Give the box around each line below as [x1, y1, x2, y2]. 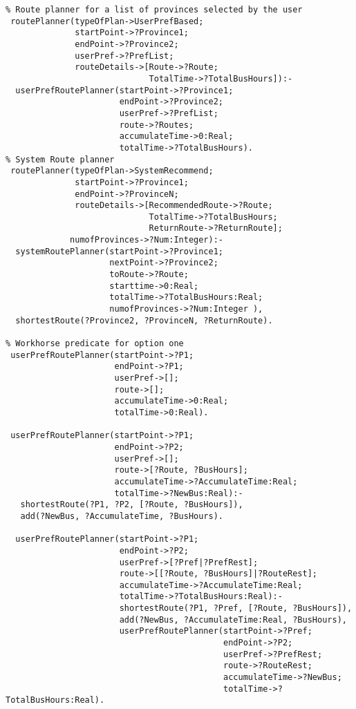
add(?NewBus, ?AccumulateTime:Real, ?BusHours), [119, 614, 347, 625]
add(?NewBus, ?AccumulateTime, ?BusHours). [20, 511, 223, 521]
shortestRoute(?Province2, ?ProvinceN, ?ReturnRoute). [15, 315, 273, 325]
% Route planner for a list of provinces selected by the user [6, 5, 303, 15]
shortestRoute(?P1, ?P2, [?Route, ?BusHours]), [20, 500, 243, 510]
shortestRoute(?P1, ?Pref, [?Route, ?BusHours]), [119, 603, 353, 614]
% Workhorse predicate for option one [6, 339, 184, 349]
